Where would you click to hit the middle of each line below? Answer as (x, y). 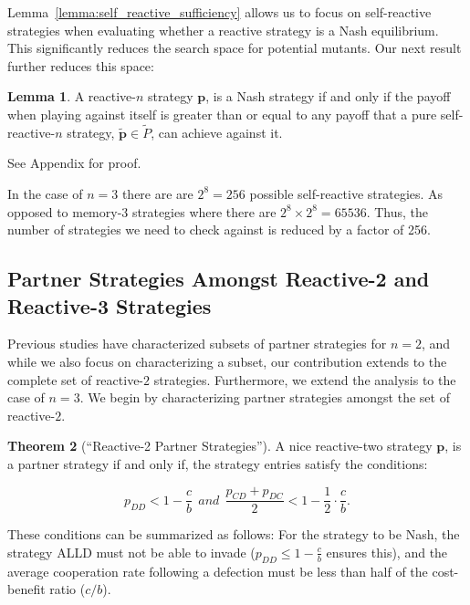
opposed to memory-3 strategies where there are (142, 211)
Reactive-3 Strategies (110, 305)
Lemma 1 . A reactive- (72, 96)
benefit (26, 589)
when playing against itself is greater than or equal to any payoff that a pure (222, 114)
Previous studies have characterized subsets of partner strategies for (197, 344)
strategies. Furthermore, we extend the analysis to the (305, 379)
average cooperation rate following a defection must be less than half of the (218, 571)
